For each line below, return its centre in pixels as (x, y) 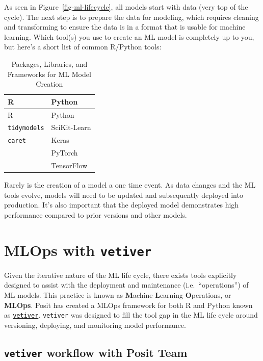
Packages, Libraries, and (49, 63)
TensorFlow (69, 165)
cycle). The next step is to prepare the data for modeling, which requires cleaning (131, 17)
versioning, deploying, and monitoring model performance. (95, 325)
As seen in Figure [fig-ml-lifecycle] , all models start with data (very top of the (126, 7)
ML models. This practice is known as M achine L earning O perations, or (118, 295)
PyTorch (64, 153)
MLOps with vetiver (78, 250)
